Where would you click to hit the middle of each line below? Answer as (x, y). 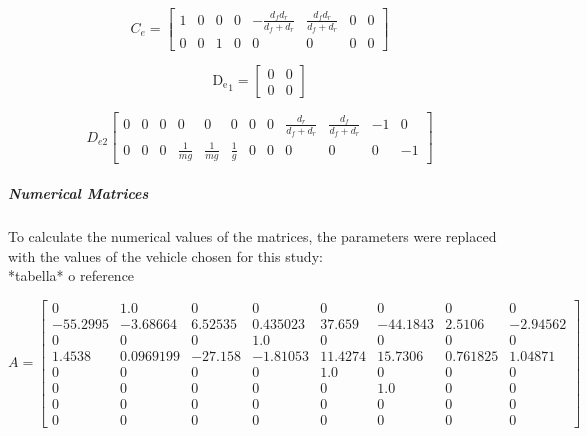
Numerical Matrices (78, 193)
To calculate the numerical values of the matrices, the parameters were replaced (252, 235)
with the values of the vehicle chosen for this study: (165, 255)
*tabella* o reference (71, 275)
